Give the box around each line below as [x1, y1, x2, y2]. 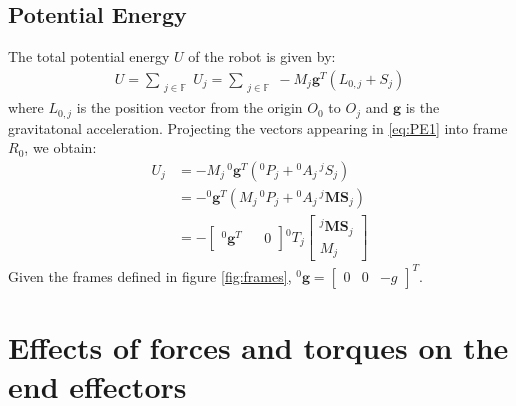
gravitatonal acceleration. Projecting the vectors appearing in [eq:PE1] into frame [8, 117, 508, 138]
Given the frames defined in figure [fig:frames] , [8, 265, 292, 286]
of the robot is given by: [188, 46, 336, 67]
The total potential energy [8, 46, 170, 67]
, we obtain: [24, 137, 97, 158]
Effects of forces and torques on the [8, 326, 509, 367]
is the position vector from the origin [76, 97, 303, 118]
